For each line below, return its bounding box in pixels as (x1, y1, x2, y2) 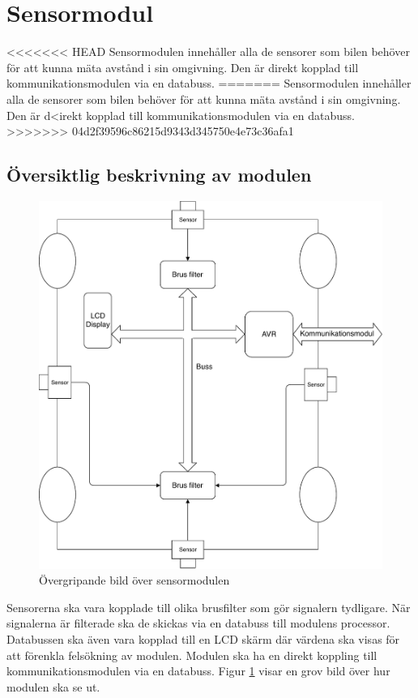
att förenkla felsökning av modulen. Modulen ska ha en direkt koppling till (6, 646, 377, 663)
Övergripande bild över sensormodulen (39, 572, 230, 589)
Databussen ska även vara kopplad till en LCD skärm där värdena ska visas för (6, 630, 400, 647)
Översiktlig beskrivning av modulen (6, 162, 312, 187)
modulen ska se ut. (6, 678, 100, 695)
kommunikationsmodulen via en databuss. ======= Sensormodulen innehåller (6, 75, 412, 92)
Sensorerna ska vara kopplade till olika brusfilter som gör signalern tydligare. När (6, 598, 411, 615)
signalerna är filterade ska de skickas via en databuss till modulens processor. (6, 614, 390, 632)
